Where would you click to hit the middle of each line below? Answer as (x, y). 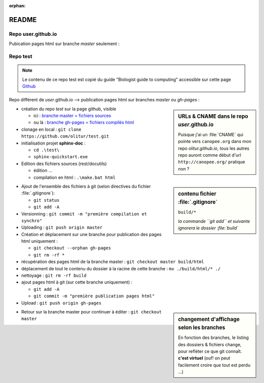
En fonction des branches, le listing (213, 337)
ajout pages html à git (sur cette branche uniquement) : (77, 282)
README (23, 20)
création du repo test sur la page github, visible (69, 109)
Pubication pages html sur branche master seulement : (64, 44)
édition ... (43, 170)
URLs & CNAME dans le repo (213, 116)
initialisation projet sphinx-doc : (53, 143)
